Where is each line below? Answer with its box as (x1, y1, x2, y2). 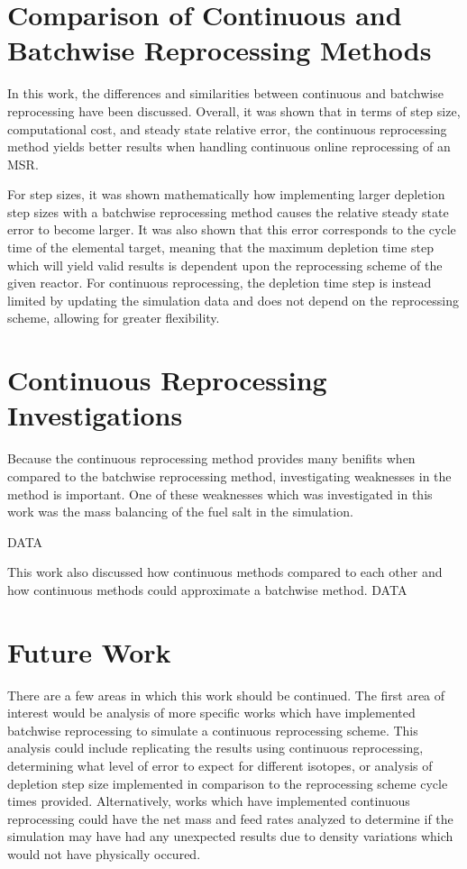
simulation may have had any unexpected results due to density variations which (7, 827, 453, 846)
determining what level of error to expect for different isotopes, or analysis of (7, 756, 433, 774)
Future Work (7, 633, 171, 670)
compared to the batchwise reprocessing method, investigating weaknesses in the (7, 466, 452, 485)
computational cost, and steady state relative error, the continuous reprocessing (7, 119, 447, 138)
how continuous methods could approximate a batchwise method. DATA (7, 580, 407, 599)
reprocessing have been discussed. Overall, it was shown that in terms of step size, (7, 101, 461, 120)
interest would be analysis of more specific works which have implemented (7, 703, 416, 722)
